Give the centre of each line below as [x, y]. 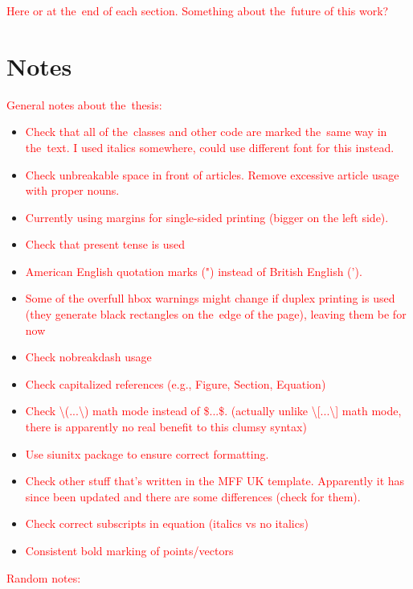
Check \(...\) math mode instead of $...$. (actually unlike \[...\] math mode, [213, 411]
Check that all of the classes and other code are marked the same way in [206, 132]
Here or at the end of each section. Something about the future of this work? [198, 10]
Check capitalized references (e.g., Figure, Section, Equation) [176, 383]
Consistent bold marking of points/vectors [129, 550]
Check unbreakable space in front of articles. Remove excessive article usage [212, 174]
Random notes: [44, 577]
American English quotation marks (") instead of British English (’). [194, 271]
